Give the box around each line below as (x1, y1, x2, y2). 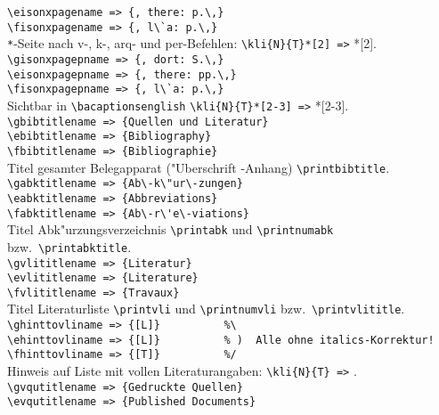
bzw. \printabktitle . (7, 237, 132, 256)
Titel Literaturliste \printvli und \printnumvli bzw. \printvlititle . (7, 299, 405, 318)
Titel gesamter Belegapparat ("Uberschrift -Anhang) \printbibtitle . (7, 158, 390, 176)
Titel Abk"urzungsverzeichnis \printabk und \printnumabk (7, 220, 334, 239)
